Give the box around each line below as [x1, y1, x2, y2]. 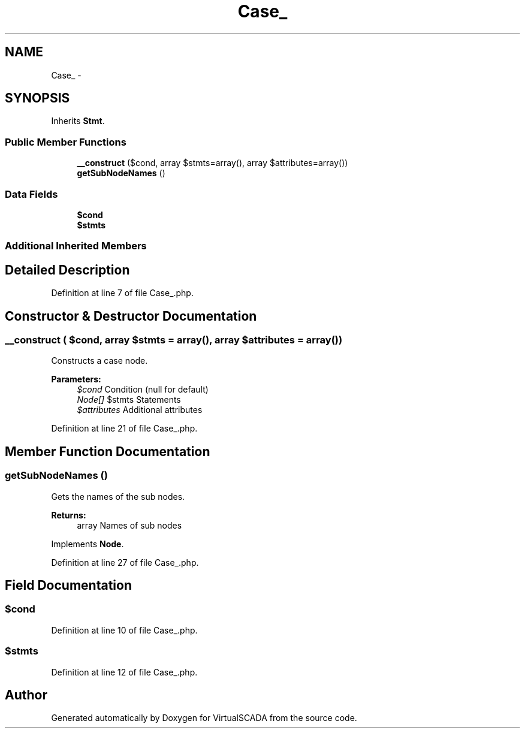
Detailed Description [5, 262, 130, 277]
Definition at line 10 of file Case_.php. [51, 625, 198, 635]
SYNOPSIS [5, 91, 70, 106]
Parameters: [51, 374, 101, 385]
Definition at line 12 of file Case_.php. [51, 666, 198, 677]
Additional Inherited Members [5, 240, 147, 252]
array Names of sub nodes [77, 520, 182, 530]
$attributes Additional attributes [77, 405, 203, 415]
